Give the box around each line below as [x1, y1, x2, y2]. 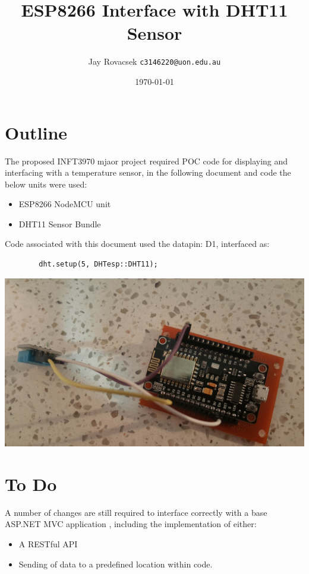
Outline [5, 120, 68, 144]
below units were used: [5, 177, 87, 190]
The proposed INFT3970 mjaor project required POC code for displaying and [5, 154, 288, 167]
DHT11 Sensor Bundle [18, 217, 101, 230]
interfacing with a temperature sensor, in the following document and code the [5, 166, 291, 179]
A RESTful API [18, 538, 78, 550]
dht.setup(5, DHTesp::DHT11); [39, 260, 158, 269]
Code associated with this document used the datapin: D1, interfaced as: [5, 237, 270, 250]
